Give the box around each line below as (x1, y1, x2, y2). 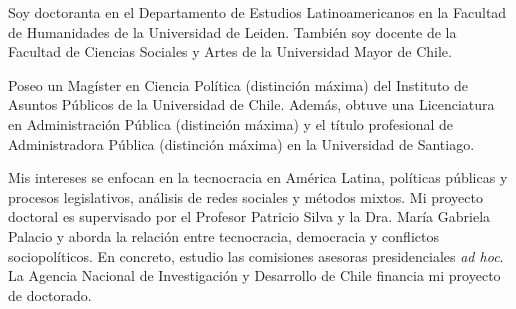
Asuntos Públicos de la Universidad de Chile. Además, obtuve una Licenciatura (8, 94, 495, 115)
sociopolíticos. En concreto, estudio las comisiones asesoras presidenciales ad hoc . (8, 245, 504, 266)
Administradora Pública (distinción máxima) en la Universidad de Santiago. (8, 133, 475, 154)
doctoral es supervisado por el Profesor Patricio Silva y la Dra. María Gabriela (8, 206, 491, 227)
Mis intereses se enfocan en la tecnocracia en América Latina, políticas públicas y (8, 167, 508, 188)
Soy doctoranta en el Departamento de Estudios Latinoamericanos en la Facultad (8, 2, 507, 22)
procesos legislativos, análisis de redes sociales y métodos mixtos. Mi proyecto (8, 186, 483, 207)
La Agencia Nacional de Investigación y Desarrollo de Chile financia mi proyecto (8, 265, 501, 286)
